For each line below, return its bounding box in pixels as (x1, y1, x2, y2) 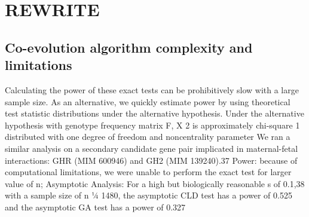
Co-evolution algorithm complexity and (5, 38, 253, 56)
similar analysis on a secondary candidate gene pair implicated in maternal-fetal (5, 142, 298, 154)
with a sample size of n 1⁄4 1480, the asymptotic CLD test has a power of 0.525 (5, 189, 292, 201)
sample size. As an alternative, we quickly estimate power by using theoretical (5, 95, 290, 108)
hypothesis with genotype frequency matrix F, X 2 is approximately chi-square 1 (5, 118, 300, 131)
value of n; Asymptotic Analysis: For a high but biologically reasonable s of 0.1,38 (5, 177, 305, 190)
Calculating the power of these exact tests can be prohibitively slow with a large (5, 83, 299, 96)
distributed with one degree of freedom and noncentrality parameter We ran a (5, 130, 290, 143)
